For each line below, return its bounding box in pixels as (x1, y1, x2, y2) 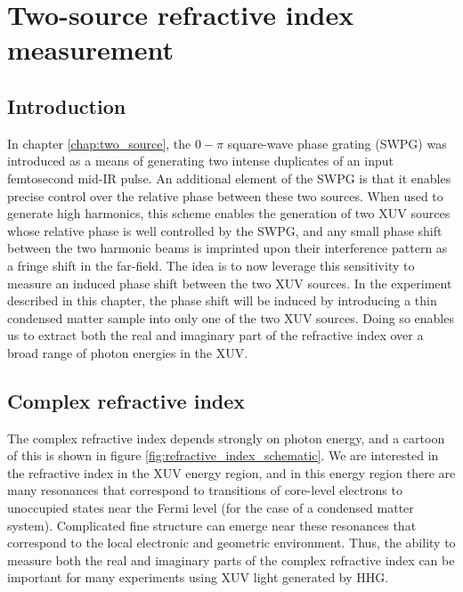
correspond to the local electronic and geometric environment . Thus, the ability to (7, 533, 456, 552)
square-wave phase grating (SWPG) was (227, 134, 447, 152)
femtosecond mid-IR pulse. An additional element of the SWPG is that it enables (7, 168, 451, 187)
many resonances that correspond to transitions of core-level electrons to (7, 481, 402, 499)
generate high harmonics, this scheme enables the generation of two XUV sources (7, 204, 451, 223)
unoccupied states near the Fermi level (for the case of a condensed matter (7, 499, 414, 517)
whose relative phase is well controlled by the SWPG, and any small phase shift (7, 221, 443, 239)
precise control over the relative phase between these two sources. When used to (7, 186, 443, 205)
